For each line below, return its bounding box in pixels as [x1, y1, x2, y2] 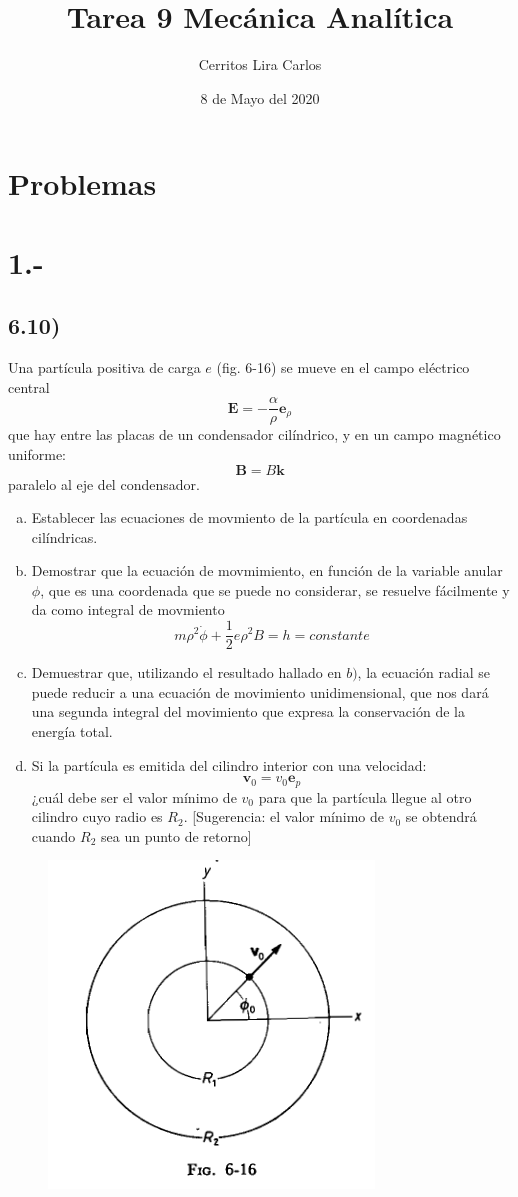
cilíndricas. [31, 526, 98, 547]
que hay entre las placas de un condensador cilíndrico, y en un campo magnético [8, 424, 501, 445]
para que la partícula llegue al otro [258, 786, 472, 807]
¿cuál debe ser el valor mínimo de [31, 786, 237, 807]
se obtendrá [405, 806, 477, 827]
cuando [31, 825, 76, 846]
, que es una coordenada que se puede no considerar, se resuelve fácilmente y [40, 579, 510, 600]
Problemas [8, 163, 157, 204]
